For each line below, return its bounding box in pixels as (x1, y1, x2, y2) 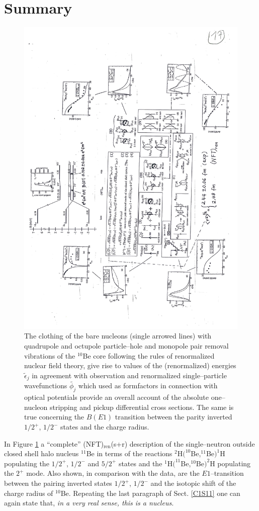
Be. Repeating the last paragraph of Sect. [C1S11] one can (60, 487, 240, 498)
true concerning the (24, 411, 84, 422)
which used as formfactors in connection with (78, 380, 218, 391)
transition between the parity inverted (115, 411, 232, 422)
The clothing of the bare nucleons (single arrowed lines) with (24, 330, 212, 341)
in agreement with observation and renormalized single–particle (32, 370, 227, 380)
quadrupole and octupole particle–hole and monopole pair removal (24, 340, 229, 351)
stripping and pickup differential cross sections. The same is (49, 401, 234, 412)
